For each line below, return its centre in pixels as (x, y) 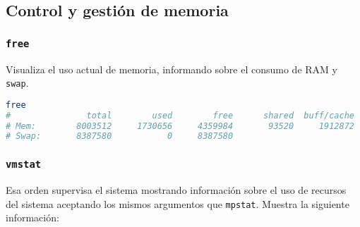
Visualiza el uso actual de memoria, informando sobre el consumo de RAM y (172, 69)
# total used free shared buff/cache (180, 115)
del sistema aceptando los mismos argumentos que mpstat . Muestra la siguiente (178, 203)
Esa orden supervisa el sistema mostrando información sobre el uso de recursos (176, 190)
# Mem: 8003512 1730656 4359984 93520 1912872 (180, 126)
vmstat (24, 165)
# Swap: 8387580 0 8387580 (120, 136)
